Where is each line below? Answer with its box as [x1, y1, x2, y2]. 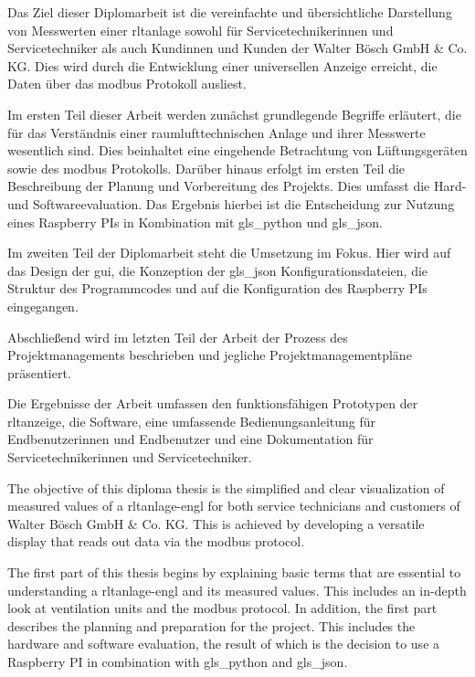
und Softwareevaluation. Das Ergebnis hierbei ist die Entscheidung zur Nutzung [7, 194, 455, 213]
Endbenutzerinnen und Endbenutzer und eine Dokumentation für [7, 429, 374, 449]
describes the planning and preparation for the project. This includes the [7, 616, 416, 635]
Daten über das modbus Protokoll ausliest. [7, 74, 247, 93]
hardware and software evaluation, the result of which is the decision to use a [7, 634, 440, 653]
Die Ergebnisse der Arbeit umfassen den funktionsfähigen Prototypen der [7, 394, 418, 413]
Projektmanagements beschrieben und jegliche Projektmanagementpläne [7, 345, 412, 365]
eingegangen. [7, 296, 79, 315]
